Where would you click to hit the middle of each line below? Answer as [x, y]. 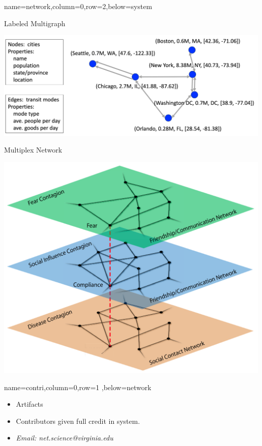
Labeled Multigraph [35, 23]
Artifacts [29, 404]
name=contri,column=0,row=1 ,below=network [78, 387]
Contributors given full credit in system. [78, 421]
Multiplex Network [33, 150]
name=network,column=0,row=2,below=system [78, 6]
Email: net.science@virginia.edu [64, 438]
